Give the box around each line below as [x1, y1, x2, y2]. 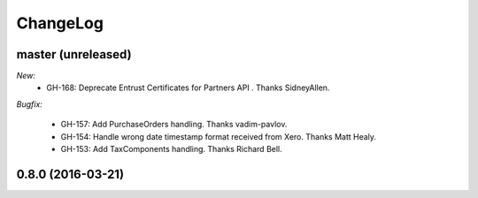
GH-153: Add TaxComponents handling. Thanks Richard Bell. [60, 144, 282, 155]
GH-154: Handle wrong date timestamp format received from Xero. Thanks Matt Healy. [60, 131, 376, 141]
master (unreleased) [16, 47, 132, 62]
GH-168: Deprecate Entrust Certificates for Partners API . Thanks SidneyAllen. [46, 82, 330, 93]
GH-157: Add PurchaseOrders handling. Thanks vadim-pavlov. [60, 119, 288, 130]
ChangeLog [16, 13, 104, 33]
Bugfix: [16, 98, 43, 110]
